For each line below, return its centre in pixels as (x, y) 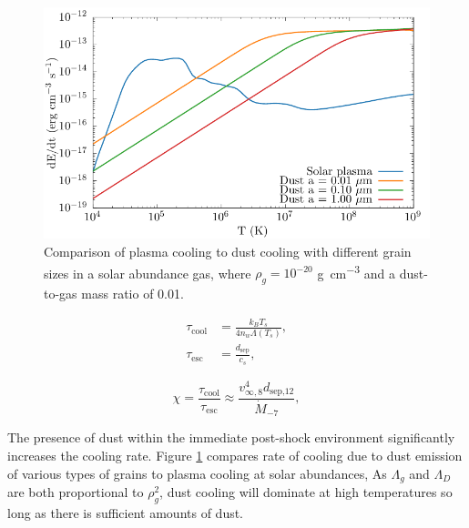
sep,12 (282, 392)
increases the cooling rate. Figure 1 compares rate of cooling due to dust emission (235, 456)
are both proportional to (76, 492)
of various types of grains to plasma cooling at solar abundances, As (197, 473)
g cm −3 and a (357, 271)
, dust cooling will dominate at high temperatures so (306, 492)
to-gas (61, 294)
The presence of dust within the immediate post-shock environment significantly (231, 437)
